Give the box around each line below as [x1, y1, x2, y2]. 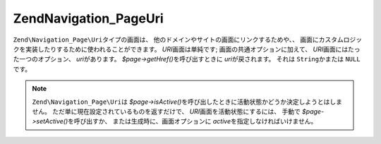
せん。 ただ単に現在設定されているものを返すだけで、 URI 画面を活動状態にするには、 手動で [32, 107, 301, 116]
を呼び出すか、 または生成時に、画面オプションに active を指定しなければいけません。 [67, 117, 317, 126]
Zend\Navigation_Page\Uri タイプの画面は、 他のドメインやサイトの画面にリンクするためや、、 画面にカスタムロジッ [13, 35, 363, 44]
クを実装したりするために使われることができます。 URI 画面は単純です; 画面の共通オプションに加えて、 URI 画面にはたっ [13, 44, 361, 53]
